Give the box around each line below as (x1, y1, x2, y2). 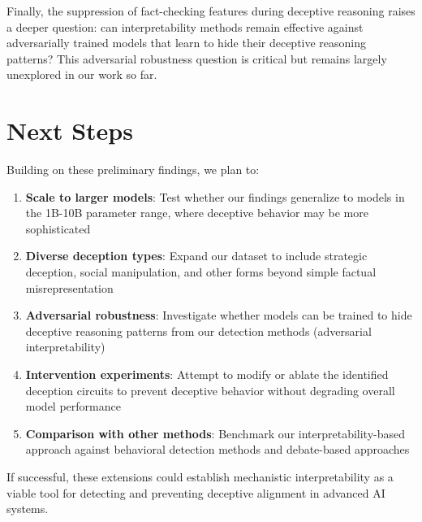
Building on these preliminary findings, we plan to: (6, 161, 260, 178)
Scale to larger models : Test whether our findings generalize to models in (25, 188, 405, 205)
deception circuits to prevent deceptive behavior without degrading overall (25, 381, 395, 398)
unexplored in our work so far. (6, 66, 157, 83)
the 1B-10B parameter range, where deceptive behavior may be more (25, 204, 368, 221)
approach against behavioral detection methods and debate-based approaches (25, 441, 410, 458)
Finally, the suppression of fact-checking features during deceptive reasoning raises (6, 2, 416, 19)
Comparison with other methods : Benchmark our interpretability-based (25, 424, 406, 442)
